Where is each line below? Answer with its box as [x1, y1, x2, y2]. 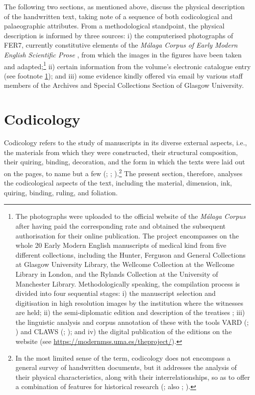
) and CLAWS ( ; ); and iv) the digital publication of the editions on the [15, 326, 232, 337]
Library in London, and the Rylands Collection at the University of [15, 268, 218, 279]
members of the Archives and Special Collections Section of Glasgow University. [4, 80, 244, 90]
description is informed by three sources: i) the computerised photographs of [4, 30, 233, 40]
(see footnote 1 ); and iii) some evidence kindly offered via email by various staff [4, 70, 243, 80]
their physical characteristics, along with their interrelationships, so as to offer [15, 371, 250, 382]
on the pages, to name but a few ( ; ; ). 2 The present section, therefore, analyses [4, 166, 243, 178]
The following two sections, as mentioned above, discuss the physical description [4, 1, 245, 11]
